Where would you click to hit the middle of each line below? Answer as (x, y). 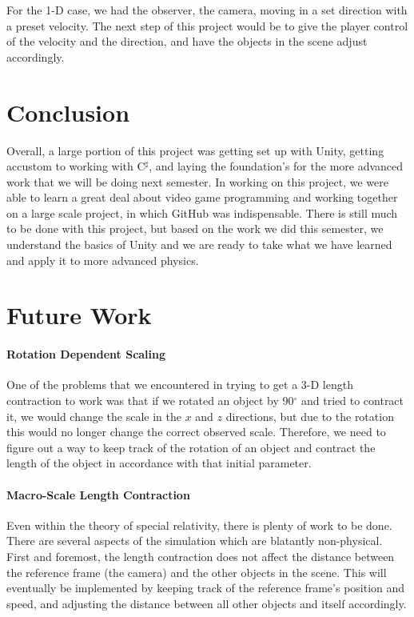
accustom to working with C (76, 166)
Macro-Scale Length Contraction (98, 494)
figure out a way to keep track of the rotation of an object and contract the (191, 447)
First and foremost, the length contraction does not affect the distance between (201, 556)
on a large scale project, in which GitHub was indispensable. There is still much (202, 212)
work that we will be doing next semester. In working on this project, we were (197, 181)
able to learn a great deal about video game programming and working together (202, 197)
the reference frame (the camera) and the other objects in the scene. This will (197, 572)
